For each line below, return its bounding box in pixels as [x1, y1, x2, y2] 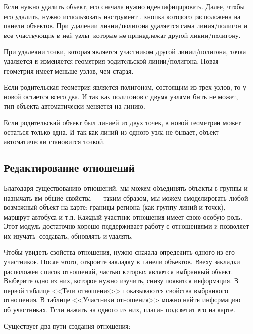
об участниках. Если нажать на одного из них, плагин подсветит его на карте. [4, 304, 235, 315]
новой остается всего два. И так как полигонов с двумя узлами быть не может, [4, 91, 238, 101]
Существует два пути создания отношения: [4, 320, 131, 331]
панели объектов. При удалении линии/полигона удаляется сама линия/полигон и [4, 20, 247, 31]
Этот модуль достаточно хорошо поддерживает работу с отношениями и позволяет [4, 221, 249, 231]
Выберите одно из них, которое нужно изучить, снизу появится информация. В [4, 276, 239, 286]
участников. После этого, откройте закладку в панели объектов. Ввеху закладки [4, 257, 240, 267]
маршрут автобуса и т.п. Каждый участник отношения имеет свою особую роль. [4, 211, 242, 222]
